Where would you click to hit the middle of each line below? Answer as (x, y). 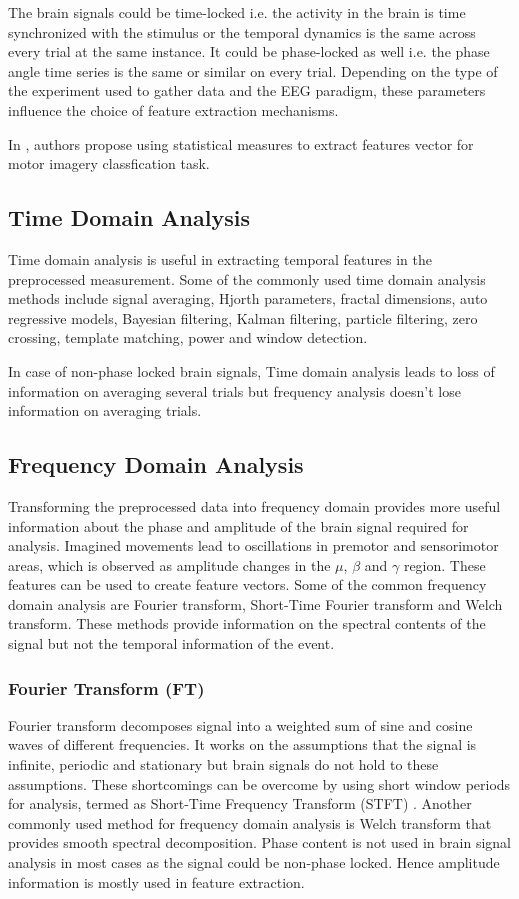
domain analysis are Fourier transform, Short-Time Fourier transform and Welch (255, 603)
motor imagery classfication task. (109, 163)
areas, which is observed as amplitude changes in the (169, 564)
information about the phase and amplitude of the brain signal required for (238, 525)
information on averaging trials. (105, 410)
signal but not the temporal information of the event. (171, 643)
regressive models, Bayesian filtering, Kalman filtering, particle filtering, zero (243, 317)
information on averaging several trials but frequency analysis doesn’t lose (234, 390)
